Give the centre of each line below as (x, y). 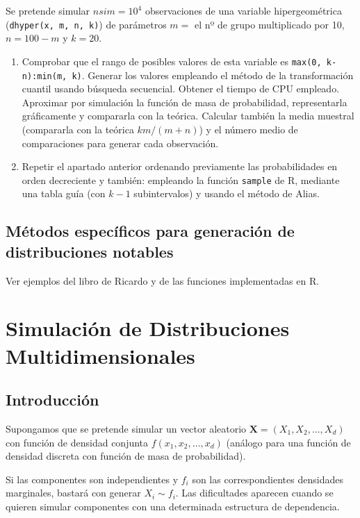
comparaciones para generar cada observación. (120, 143)
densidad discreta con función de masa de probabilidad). (126, 456)
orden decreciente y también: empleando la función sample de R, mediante (181, 179)
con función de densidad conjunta (77, 442)
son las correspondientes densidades (268, 479)
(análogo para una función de (288, 442)
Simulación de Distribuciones (148, 328)
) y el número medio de (248, 129)
